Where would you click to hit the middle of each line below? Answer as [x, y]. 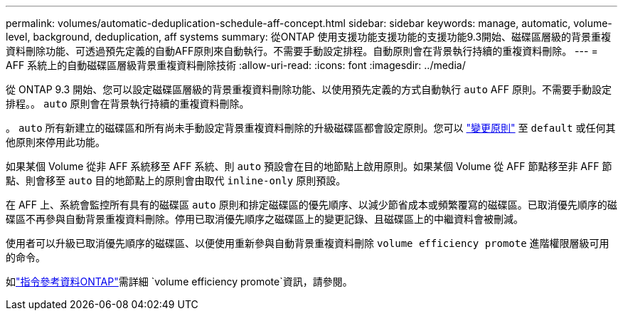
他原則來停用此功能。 [55, 142]
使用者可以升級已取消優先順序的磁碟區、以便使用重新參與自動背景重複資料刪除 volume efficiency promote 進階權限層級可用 [308, 243]
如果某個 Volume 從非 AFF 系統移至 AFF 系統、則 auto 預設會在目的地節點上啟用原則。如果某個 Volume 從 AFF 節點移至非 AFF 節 [309, 166]
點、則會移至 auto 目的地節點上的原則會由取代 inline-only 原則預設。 [176, 180]
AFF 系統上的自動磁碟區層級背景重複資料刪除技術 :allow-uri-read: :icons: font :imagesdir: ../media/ [236, 65]
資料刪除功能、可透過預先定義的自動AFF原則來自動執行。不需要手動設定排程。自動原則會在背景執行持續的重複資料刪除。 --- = [302, 51]
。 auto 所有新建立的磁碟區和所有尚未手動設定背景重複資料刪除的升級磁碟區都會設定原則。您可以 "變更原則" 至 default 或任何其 [311, 128]
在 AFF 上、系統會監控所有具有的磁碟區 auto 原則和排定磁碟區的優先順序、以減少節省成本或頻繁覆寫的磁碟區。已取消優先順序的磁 [311, 205]
